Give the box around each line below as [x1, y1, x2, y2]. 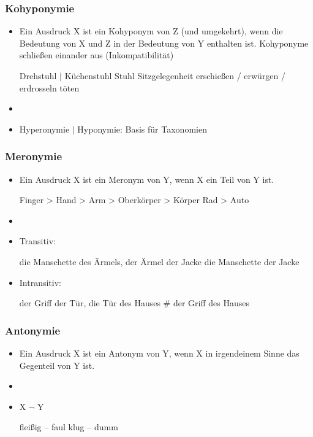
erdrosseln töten [19, 81, 80, 94]
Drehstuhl [19, 69, 57, 82]
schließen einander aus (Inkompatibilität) [19, 48, 174, 61]
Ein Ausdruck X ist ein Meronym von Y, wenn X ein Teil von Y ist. [19, 172, 274, 185]
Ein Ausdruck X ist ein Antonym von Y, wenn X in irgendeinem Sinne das [19, 346, 300, 359]
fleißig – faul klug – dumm [19, 420, 118, 433]
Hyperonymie [19, 122, 70, 135]
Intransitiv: [19, 276, 61, 288]
